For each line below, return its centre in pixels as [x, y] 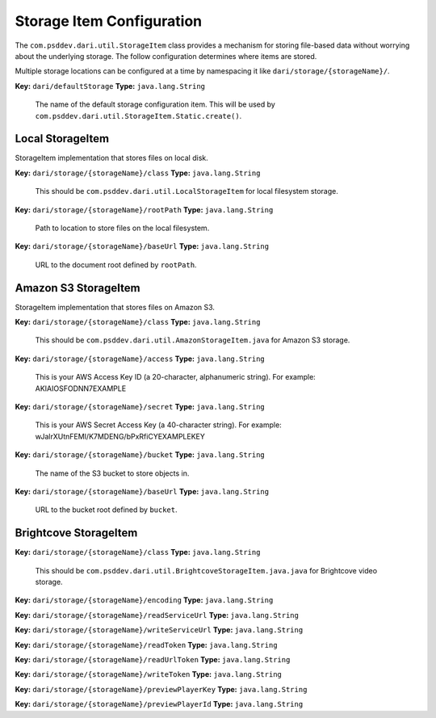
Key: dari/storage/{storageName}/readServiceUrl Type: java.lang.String [157, 615]
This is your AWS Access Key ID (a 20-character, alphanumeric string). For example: [176, 377]
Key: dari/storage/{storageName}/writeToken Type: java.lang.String [149, 674]
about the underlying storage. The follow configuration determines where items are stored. [166, 56]
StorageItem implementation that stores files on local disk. [112, 158]
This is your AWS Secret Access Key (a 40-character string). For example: [158, 425]
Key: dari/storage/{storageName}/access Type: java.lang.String [140, 359]
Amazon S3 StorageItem [78, 288]
